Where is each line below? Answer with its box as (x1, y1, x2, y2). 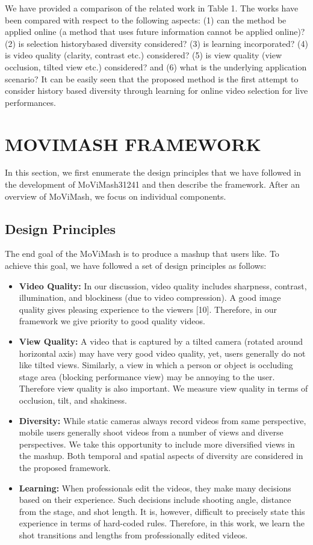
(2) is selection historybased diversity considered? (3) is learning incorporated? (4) (5, 37, 308, 49)
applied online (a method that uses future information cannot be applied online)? (5, 25, 305, 38)
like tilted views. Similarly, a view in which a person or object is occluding (19, 359, 293, 371)
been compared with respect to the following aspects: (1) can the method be (5, 13, 287, 26)
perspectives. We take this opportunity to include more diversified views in (19, 437, 295, 450)
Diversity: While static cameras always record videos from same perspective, (19, 414, 306, 426)
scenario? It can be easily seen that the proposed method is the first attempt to (5, 72, 299, 85)
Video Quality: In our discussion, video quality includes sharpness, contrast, (19, 279, 307, 292)
